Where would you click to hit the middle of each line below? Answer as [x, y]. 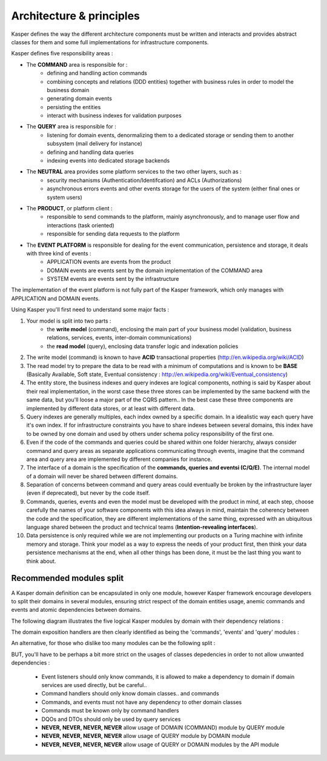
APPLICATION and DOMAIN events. [55, 298]
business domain [68, 90]
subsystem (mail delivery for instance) [94, 144]
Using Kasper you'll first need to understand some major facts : [90, 310]
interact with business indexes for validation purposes [114, 116]
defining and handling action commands [97, 73]
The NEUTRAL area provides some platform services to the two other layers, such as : [134, 172]
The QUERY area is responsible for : [71, 127]
